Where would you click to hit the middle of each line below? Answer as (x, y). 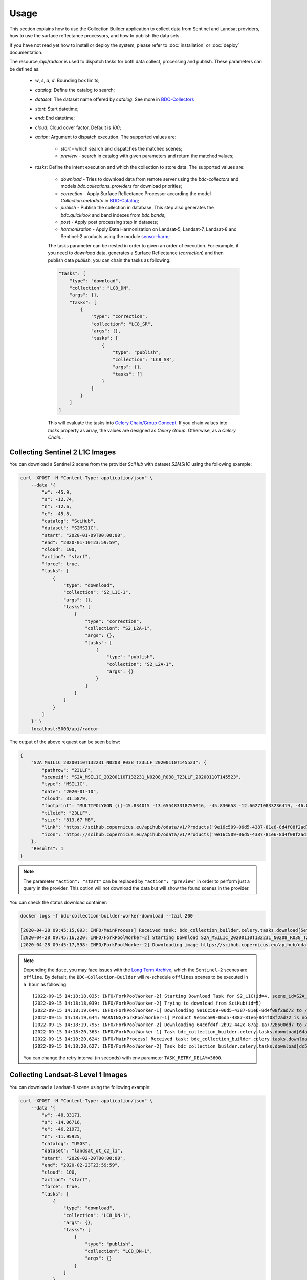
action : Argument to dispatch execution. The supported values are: (106, 137)
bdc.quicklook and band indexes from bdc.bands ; (113, 215)
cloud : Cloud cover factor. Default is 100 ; (78, 127)
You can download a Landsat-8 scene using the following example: (80, 1087)
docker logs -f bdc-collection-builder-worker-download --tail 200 (107, 916)
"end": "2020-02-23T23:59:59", (81, 1165)
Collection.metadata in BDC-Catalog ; (100, 200)
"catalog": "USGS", (66, 1144)
